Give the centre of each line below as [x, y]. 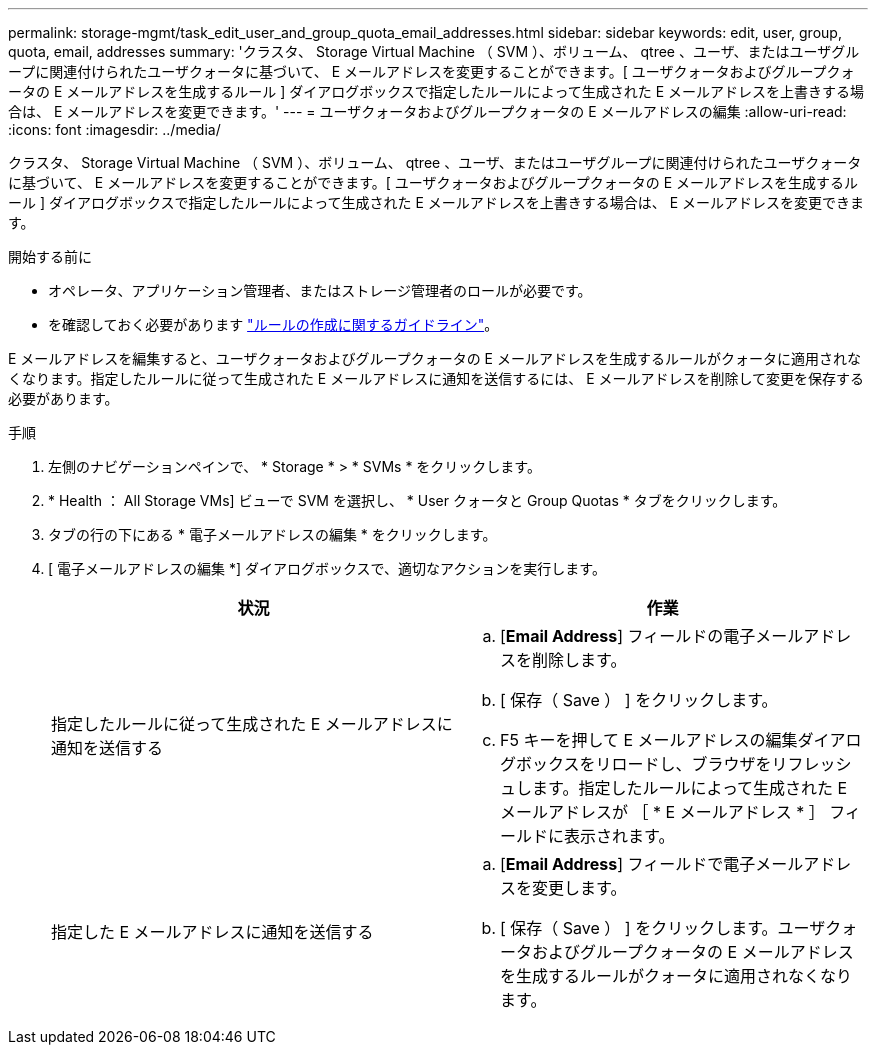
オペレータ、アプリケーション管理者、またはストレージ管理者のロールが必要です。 [320, 290]
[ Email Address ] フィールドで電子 [628, 864]
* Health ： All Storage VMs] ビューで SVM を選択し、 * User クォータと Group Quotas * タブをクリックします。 [417, 500]
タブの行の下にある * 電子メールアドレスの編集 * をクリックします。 [272, 534]
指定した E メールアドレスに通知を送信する [212, 932]
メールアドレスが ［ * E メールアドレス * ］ [662, 812]
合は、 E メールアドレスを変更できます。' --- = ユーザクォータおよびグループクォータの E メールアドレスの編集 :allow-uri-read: [427, 111]
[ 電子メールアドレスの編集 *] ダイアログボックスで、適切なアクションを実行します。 [327, 568]
